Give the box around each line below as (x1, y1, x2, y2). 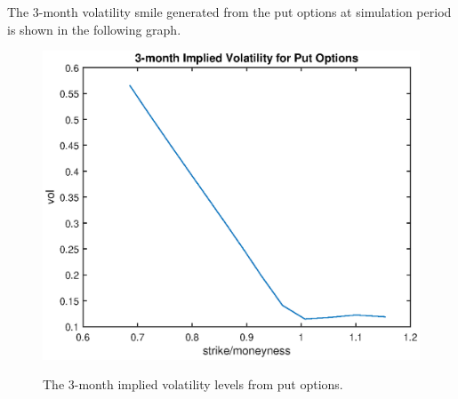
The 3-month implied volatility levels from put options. (43, 375, 343, 394)
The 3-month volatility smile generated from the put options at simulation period (7, 3, 452, 20)
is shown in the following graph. (7, 20, 181, 38)
